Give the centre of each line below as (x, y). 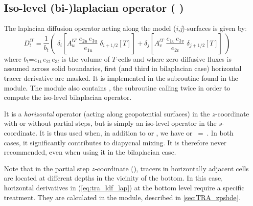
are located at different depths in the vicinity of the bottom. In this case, (114, 178)
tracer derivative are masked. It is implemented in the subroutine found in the (121, 78)
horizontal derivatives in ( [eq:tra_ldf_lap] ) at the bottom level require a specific (124, 187)
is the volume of (86, 58)
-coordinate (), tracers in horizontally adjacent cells (172, 168)
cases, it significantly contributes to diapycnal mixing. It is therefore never (115, 142)
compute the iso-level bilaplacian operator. (68, 97)
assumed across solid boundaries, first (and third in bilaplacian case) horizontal (123, 68)
